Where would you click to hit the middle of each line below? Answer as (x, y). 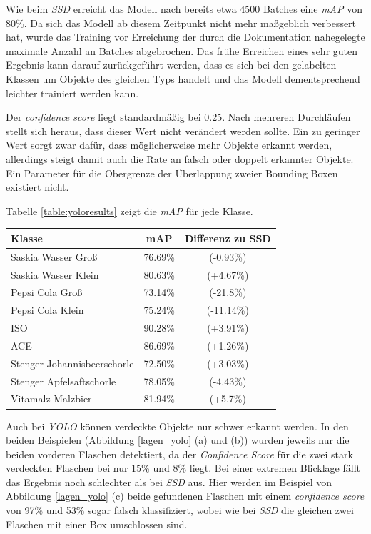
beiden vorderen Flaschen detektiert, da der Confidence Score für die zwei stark (179, 454)
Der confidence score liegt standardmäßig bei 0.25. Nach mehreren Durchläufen (178, 117)
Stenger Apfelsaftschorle (63, 381)
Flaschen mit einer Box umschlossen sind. (97, 524)
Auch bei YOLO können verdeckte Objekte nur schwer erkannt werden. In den (177, 426)
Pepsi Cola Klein (47, 310)
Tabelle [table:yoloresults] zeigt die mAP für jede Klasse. (129, 211)
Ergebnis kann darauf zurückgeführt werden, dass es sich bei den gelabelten (171, 65)
